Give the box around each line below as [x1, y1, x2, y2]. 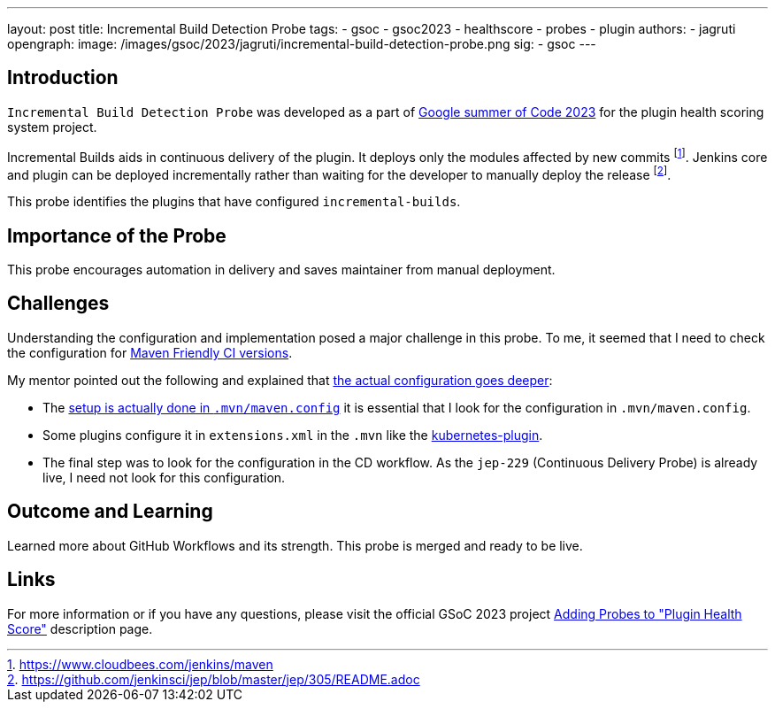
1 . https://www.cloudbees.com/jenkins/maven [7, 656, 273, 672]
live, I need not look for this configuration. [42, 469, 286, 485]
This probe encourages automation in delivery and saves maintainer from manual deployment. [7, 262, 556, 277]
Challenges [7, 292, 110, 315]
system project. [7, 119, 97, 135]
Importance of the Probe [7, 224, 226, 247]
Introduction [7, 66, 119, 89]
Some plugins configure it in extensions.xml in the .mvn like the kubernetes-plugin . [42, 427, 543, 443]
